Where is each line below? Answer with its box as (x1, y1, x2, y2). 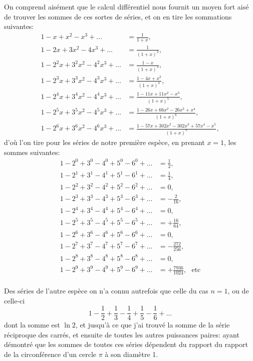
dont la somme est (4, 319, 60, 330)
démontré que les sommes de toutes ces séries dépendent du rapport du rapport (4, 339, 248, 349)
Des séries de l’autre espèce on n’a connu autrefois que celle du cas (4, 285, 208, 296)
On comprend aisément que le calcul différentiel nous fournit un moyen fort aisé (4, 1, 249, 11)
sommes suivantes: (4, 146, 60, 157)
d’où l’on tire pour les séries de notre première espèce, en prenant (4, 137, 205, 147)
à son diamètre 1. (105, 349, 158, 359)
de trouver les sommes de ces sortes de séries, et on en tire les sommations (4, 11, 232, 21)
